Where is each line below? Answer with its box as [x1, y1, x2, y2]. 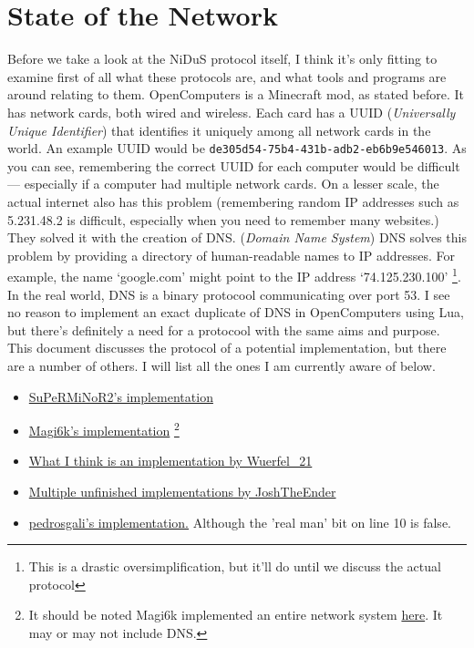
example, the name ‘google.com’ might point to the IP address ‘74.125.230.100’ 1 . [7, 264, 461, 285]
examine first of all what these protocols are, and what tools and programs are [7, 67, 447, 86]
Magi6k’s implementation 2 [28, 418, 180, 439]
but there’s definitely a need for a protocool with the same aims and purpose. [7, 320, 440, 339]
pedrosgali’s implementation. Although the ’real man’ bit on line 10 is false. [28, 512, 451, 531]
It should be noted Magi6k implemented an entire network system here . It [28, 605, 443, 624]
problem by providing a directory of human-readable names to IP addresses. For [7, 245, 455, 264]
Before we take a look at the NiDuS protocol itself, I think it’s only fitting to [7, 49, 438, 68]
